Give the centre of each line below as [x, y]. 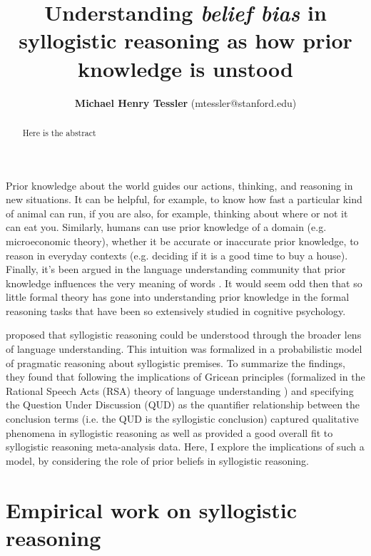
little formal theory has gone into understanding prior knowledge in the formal [178, 297]
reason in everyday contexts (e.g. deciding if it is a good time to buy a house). [177, 255]
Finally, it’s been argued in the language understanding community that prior [176, 269]
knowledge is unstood [185, 68]
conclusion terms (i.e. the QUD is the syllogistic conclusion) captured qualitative [182, 419]
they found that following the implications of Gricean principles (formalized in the [185, 377]
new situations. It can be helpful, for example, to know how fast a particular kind [184, 199]
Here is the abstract [59, 132]
